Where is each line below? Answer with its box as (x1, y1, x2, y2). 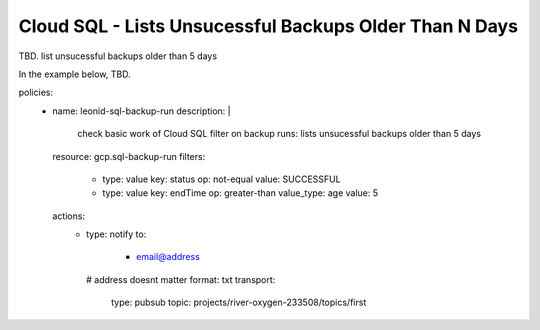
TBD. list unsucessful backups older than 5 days (18, 50, 218, 62)
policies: (18, 86, 54, 99)
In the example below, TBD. (18, 68, 131, 80)
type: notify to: (86, 228, 147, 240)
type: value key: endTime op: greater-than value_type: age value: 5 (102, 187, 379, 199)
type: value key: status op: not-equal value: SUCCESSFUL (102, 173, 341, 185)
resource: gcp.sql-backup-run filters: (52, 150, 206, 162)
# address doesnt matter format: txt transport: (86, 273, 276, 285)
